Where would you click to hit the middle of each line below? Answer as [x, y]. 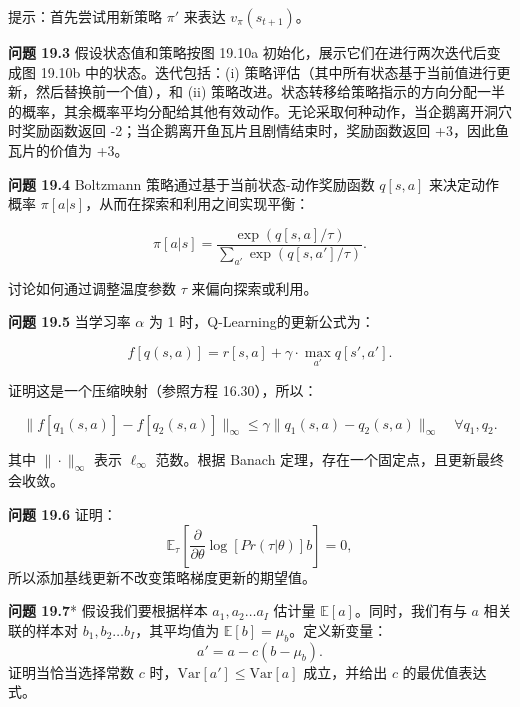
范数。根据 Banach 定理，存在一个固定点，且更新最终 [330, 458]
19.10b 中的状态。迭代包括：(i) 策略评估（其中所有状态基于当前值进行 [268, 71]
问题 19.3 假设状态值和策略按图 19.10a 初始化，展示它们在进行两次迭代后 [247, 52]
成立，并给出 [345, 671]
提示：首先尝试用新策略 [85, 16]
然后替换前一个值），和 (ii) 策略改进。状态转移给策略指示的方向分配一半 [270, 91]
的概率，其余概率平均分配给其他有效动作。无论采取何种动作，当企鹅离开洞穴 [260, 110]
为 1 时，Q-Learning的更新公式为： [261, 321]
